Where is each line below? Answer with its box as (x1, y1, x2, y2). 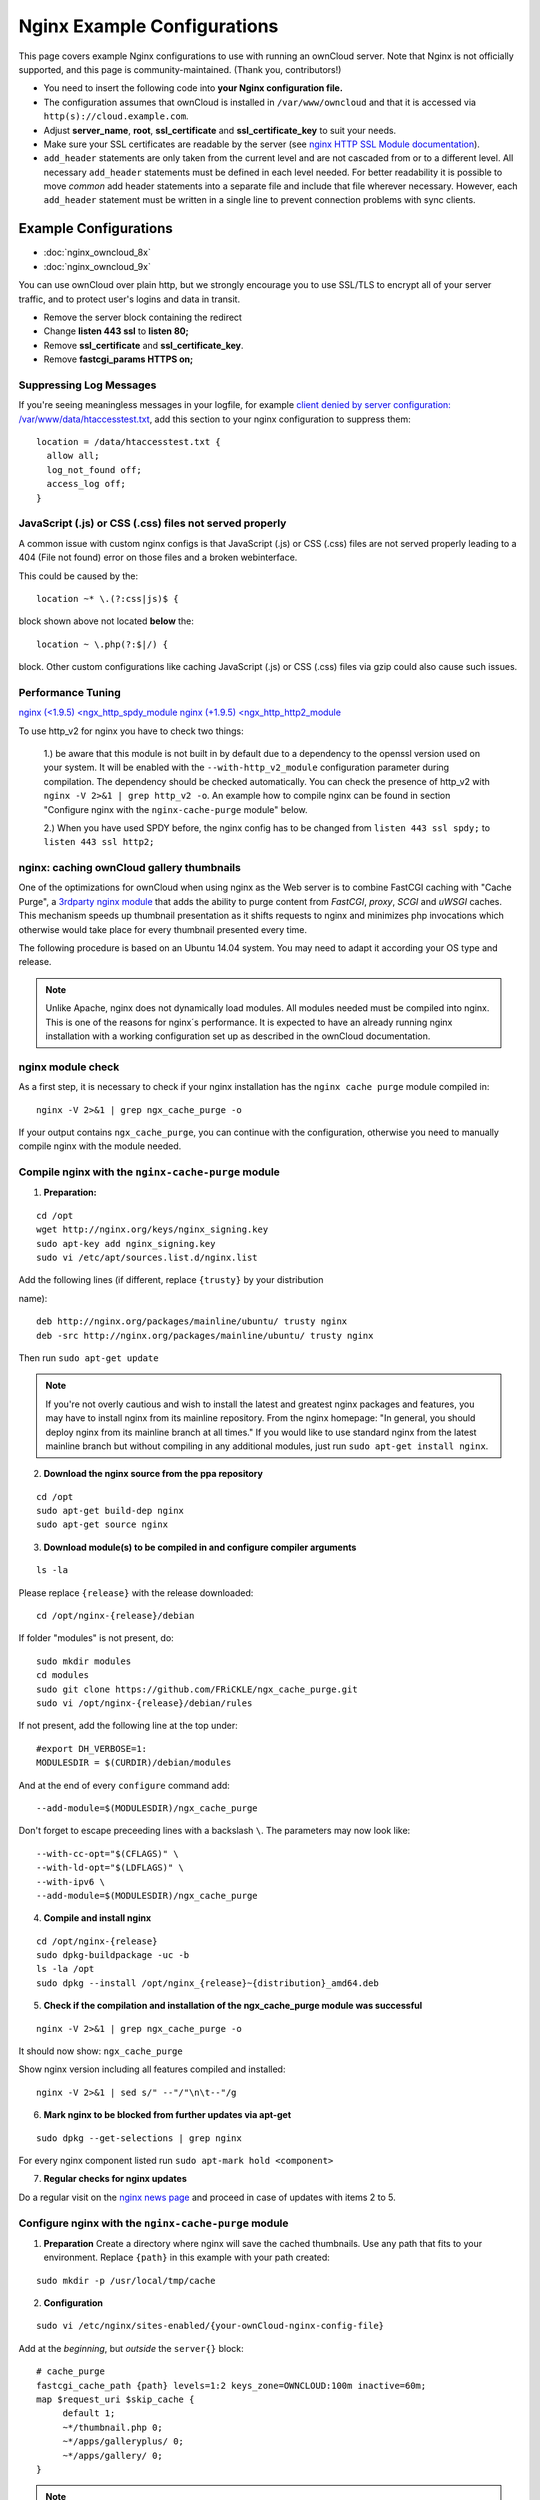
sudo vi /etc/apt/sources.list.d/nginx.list (36, 1252, 259, 1263)
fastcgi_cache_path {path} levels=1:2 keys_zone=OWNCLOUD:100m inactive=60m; (36, 2380, 427, 2391)
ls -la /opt (36, 1963, 95, 1975)
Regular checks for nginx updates (43, 2173, 187, 2185)
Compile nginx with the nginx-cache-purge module (18, 1165, 280, 1179)
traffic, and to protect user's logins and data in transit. (18, 293, 240, 305)
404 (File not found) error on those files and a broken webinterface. (18, 551, 298, 564)
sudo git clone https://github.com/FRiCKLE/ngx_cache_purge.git (36, 1683, 359, 1695)
